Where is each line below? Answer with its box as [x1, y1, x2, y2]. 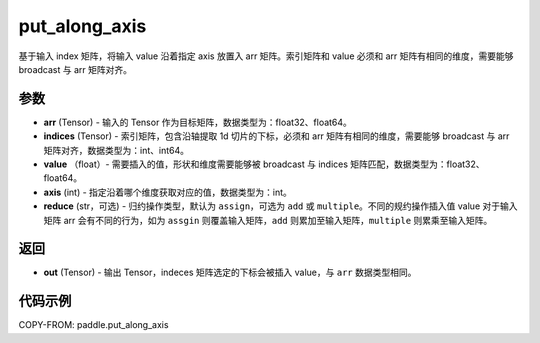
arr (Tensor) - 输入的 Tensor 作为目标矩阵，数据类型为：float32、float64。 [43, 116, 352, 128]
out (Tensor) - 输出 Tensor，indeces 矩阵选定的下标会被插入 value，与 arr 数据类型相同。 [43, 266, 417, 279]
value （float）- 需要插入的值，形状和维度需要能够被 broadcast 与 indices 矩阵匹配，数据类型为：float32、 [43, 158, 485, 170]
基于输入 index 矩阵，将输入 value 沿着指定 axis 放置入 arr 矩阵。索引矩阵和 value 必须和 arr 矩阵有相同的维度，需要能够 [18, 50, 514, 62]
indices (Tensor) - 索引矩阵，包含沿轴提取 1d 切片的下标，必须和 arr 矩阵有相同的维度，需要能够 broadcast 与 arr [43, 130, 510, 142]
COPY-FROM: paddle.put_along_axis [18, 319, 169, 331]
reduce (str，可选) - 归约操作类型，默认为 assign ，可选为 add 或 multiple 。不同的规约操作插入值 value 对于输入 [43, 200, 518, 212]
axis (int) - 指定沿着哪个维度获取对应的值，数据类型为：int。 [43, 186, 292, 198]
